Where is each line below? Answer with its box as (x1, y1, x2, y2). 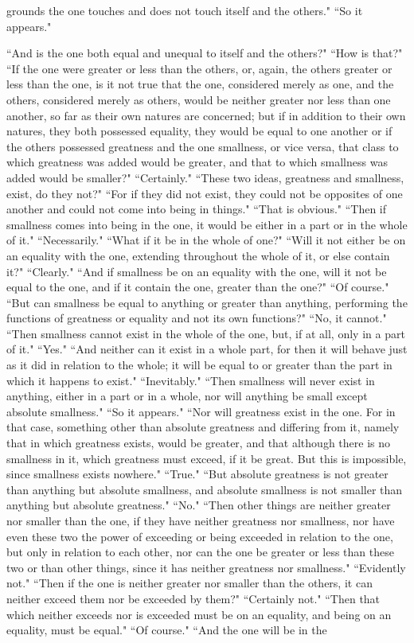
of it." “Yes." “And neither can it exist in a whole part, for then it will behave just (6, 341, 408, 357)
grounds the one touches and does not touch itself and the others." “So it (6, 2, 363, 18)
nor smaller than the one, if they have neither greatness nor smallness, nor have (6, 512, 395, 528)
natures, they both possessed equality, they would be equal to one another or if (6, 123, 393, 139)
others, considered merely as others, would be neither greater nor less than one (6, 91, 391, 107)
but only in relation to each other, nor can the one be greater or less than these (6, 544, 394, 560)
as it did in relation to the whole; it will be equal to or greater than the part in (6, 357, 393, 373)
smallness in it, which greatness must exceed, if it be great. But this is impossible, (6, 450, 407, 466)
